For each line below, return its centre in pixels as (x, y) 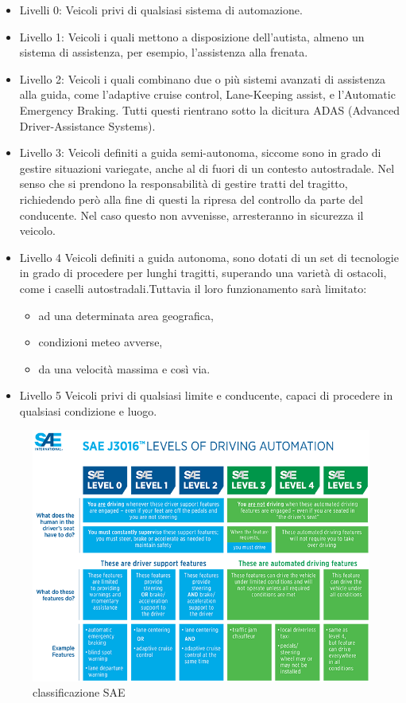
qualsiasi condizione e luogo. (88, 410)
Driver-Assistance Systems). (87, 125)
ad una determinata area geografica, (126, 315)
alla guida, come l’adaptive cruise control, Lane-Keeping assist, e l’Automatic (207, 94)
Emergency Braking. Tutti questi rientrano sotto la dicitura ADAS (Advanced (209, 109)
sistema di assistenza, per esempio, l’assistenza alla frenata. (164, 52)
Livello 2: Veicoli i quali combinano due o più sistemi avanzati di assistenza (203, 78)
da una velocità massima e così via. (124, 368)
